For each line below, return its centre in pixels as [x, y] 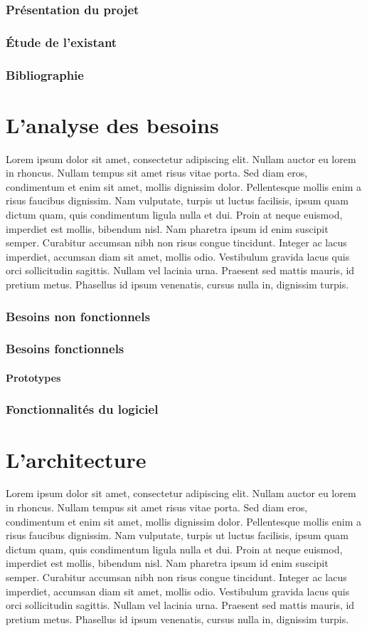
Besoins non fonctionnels [78, 316]
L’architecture [76, 459]
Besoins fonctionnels [65, 349]
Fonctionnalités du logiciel [82, 409]
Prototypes [33, 377]
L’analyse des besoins [112, 124]
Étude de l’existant [62, 42]
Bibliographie [45, 74]
